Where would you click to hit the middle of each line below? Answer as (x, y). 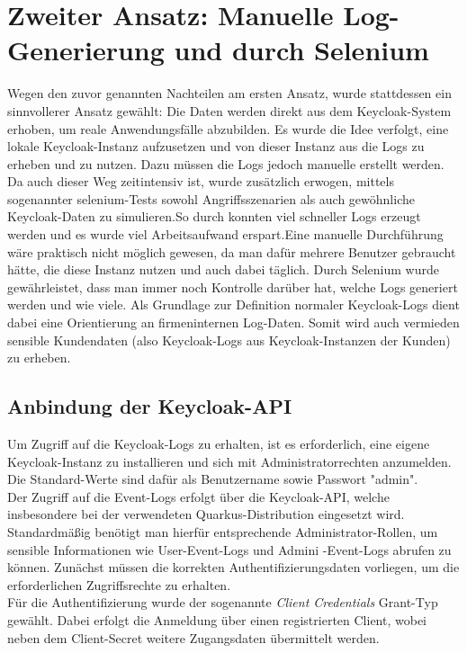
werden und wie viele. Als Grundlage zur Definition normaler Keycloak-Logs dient (233, 304)
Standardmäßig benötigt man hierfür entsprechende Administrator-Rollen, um (223, 531)
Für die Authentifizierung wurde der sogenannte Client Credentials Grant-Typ (223, 602)
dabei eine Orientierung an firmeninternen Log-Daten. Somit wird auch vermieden (233, 322)
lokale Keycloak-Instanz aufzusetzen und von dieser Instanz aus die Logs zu (216, 146)
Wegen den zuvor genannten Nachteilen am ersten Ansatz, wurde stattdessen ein (229, 93)
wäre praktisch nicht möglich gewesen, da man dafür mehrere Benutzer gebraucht (232, 251)
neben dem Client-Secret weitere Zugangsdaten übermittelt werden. (193, 637)
